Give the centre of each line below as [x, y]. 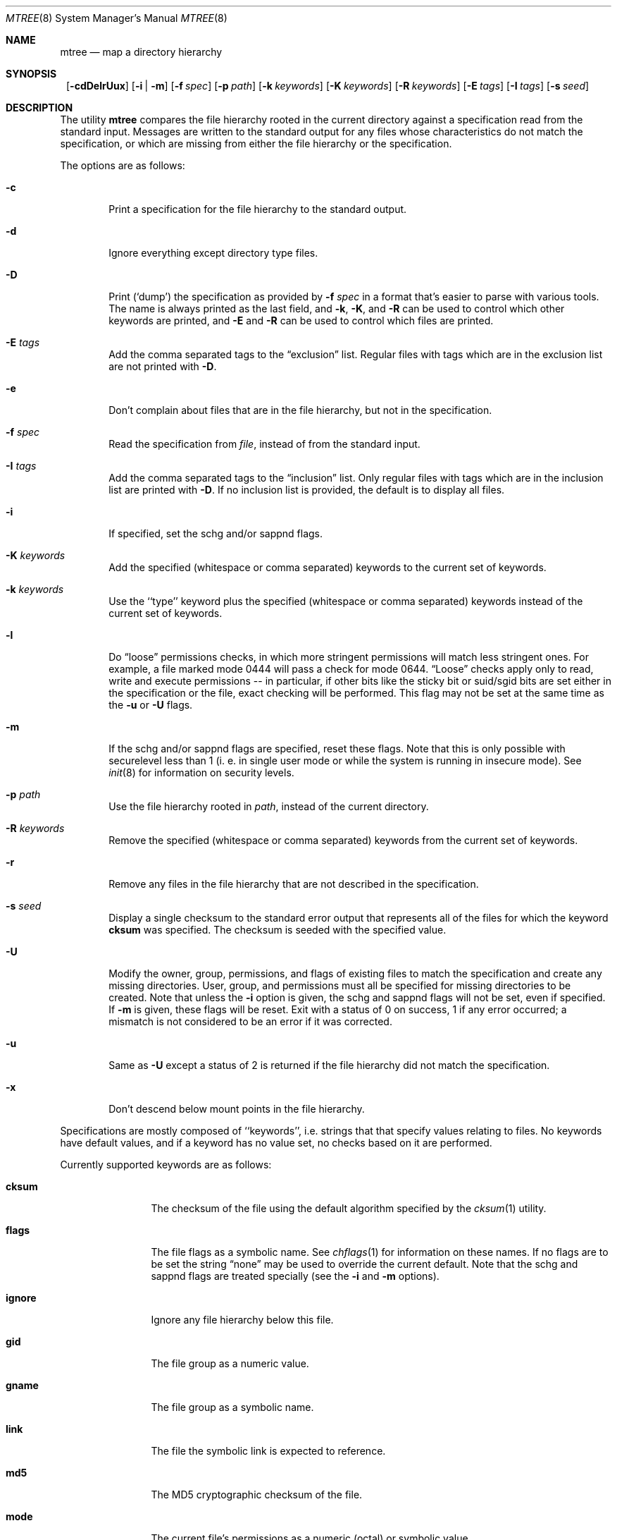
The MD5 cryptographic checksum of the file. [257, 1495]
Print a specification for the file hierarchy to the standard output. [258, 209]
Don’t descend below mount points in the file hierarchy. [237, 1109]
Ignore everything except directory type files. [213, 253]
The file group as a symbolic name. [232, 1407]
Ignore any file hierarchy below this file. [242, 1320]
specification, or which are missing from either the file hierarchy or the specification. [256, 143]
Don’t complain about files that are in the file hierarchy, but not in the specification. [300, 410]
